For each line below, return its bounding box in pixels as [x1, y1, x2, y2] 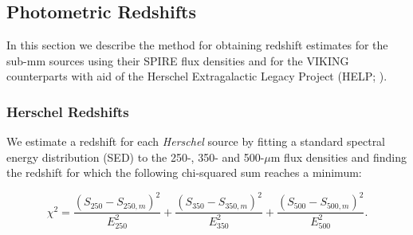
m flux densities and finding [270, 148, 407, 165]
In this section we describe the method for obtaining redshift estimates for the [6, 37, 388, 53]
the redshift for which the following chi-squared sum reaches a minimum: [6, 164, 362, 181]
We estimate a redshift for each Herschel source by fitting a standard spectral [6, 133, 386, 150]
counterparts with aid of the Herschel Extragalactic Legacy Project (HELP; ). [6, 68, 387, 84]
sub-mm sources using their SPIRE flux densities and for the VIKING [6, 52, 349, 69]
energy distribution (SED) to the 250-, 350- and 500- [6, 148, 265, 165]
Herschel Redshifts [6, 101, 129, 121]
